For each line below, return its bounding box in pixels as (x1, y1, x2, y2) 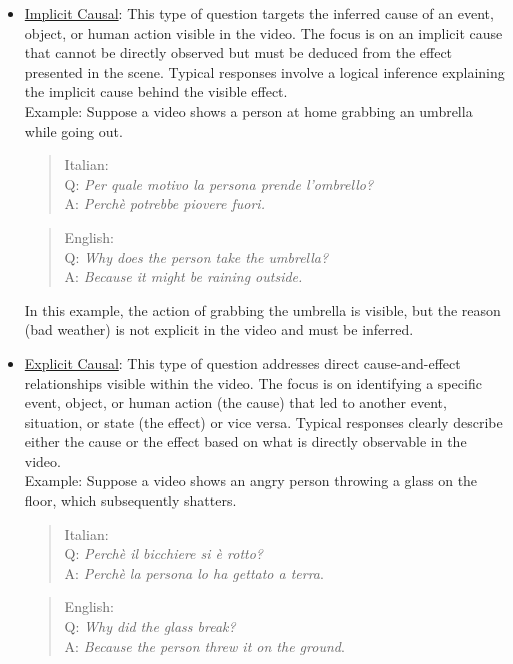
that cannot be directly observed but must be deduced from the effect (24, 42, 453, 63)
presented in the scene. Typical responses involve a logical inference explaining (24, 61, 505, 82)
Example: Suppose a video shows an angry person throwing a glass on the (24, 470, 478, 491)
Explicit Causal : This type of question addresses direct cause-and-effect (24, 352, 461, 373)
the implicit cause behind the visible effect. (24, 81, 288, 102)
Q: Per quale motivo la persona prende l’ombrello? (64, 173, 374, 194)
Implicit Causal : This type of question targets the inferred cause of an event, (24, 3, 494, 23)
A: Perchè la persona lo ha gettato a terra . (64, 562, 324, 583)
